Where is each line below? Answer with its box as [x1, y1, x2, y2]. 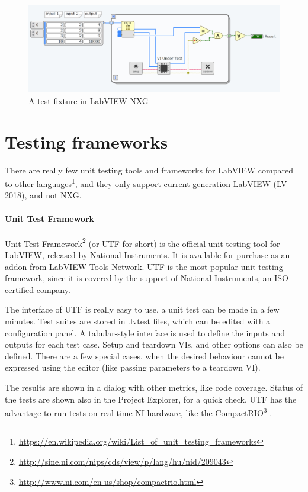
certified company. [5, 283, 70, 295]
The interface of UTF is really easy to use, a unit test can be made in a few [5, 303, 280, 316]
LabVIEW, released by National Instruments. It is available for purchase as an [5, 249, 290, 261]
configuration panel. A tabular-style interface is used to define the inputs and [5, 326, 285, 339]
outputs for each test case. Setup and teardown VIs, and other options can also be [5, 338, 303, 350]
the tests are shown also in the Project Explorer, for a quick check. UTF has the [5, 393, 297, 405]
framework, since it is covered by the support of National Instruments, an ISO [5, 272, 288, 284]
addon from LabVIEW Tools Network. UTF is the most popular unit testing [5, 260, 283, 272]
